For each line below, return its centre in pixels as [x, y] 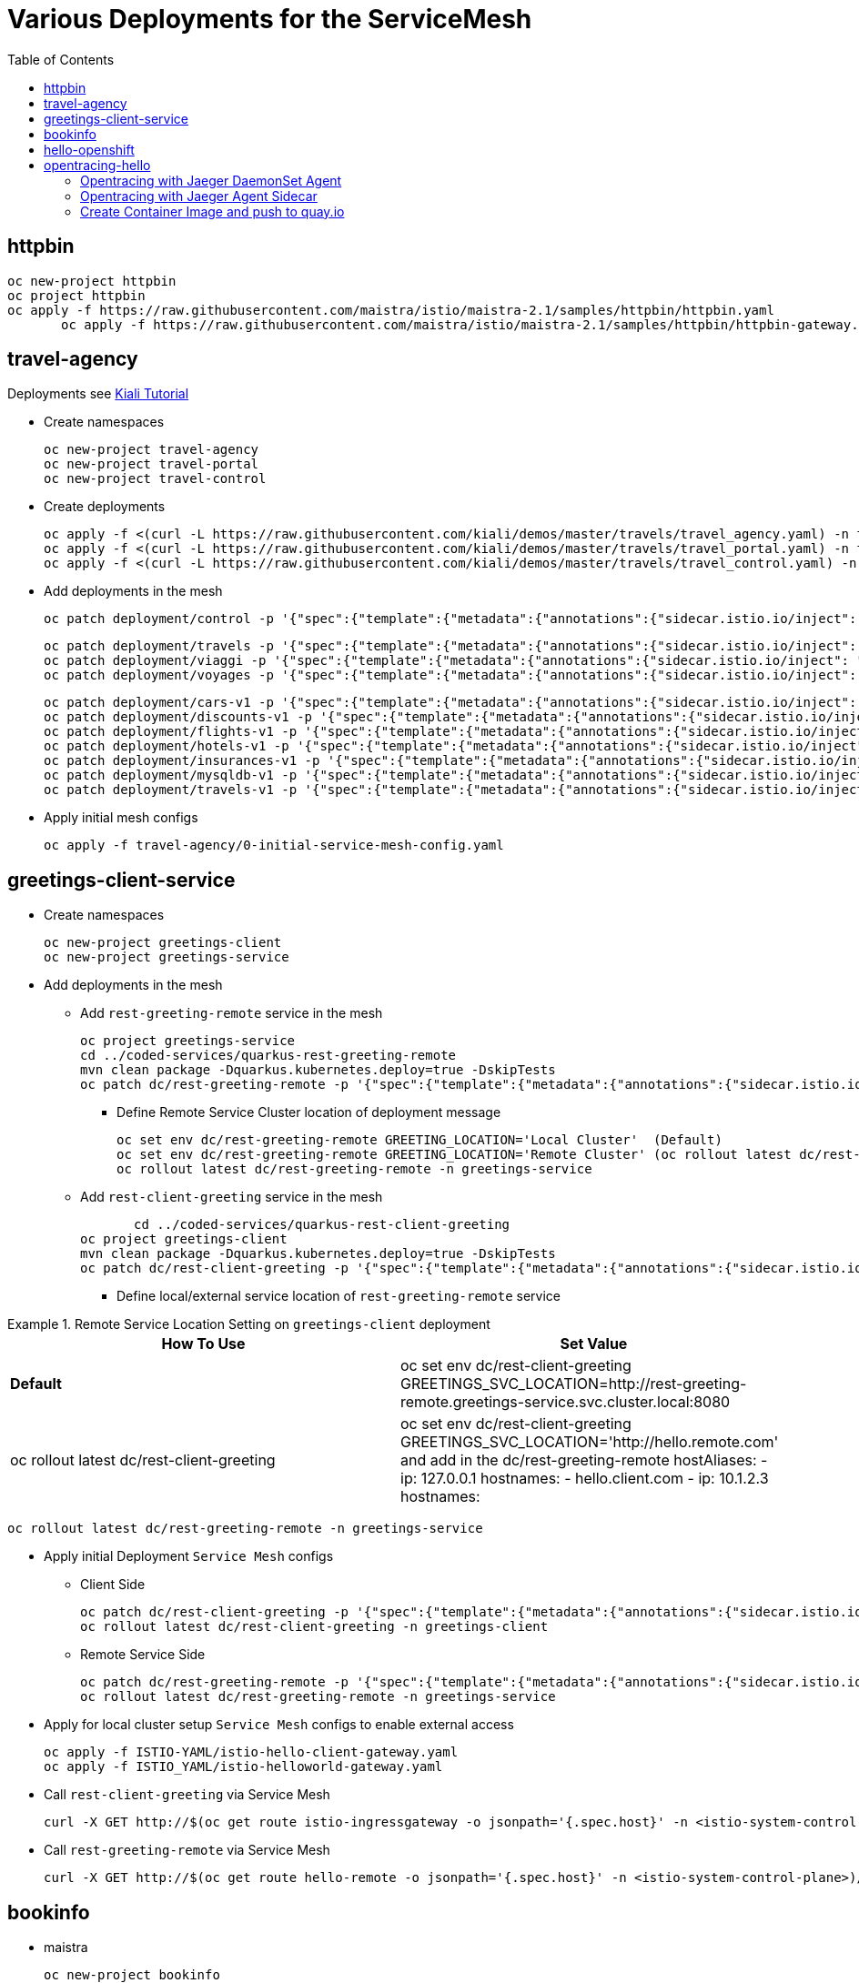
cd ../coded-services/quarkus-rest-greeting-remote [268, 1056]
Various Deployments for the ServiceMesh [270, 19]
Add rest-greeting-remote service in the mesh [232, 1013]
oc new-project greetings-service [167, 957]
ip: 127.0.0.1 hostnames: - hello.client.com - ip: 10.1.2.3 [585, 1479]
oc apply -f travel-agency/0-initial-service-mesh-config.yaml [274, 846]
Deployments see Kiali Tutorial [98, 394]
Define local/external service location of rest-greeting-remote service [339, 1296]
